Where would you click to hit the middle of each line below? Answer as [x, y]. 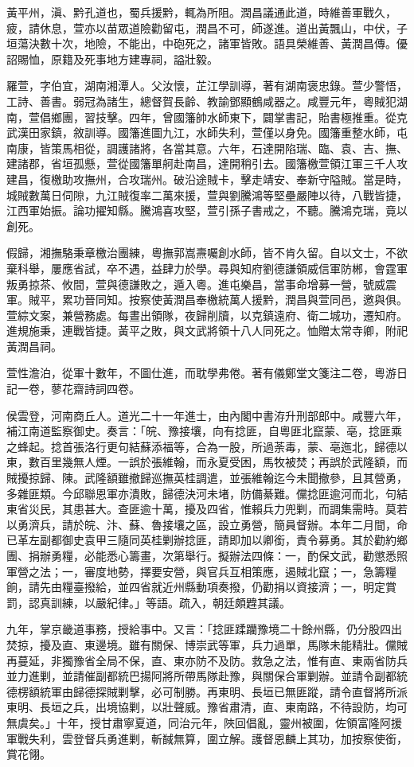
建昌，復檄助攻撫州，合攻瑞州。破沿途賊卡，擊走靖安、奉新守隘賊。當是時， [207, 179]
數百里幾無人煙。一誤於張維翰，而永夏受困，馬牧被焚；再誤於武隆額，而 [218, 462]
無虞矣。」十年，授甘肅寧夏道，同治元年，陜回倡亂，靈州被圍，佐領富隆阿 [199, 722]
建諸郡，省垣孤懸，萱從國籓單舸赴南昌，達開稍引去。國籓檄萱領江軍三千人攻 [207, 164]
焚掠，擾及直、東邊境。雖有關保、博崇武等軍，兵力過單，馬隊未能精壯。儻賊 [207, 644]
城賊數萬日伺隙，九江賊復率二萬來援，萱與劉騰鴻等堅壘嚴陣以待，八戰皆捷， [207, 195]
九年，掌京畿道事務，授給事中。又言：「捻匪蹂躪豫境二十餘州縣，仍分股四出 [204, 629]
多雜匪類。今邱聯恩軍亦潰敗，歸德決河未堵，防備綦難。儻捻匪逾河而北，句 [201, 493]
